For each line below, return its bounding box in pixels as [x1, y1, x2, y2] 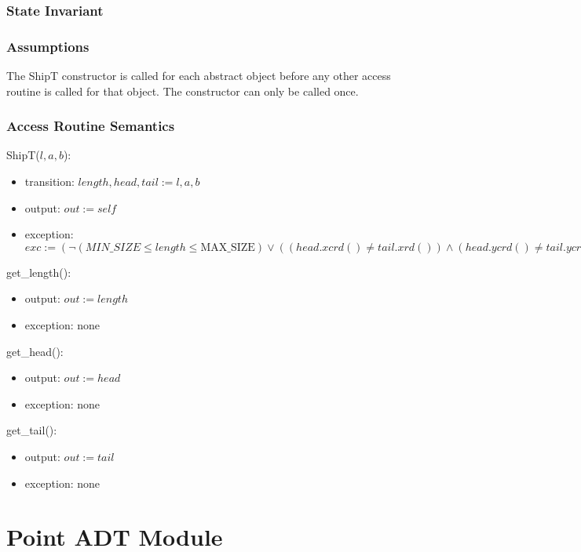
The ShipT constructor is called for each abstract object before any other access [6, 67, 391, 84]
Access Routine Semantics [6, 116, 175, 136]
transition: [24, 173, 75, 190]
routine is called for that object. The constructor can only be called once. [6, 82, 359, 99]
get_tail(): [6, 422, 57, 438]
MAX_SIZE [200, 241, 255, 253]
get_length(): [6, 263, 71, 280]
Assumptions [6, 36, 90, 56]
